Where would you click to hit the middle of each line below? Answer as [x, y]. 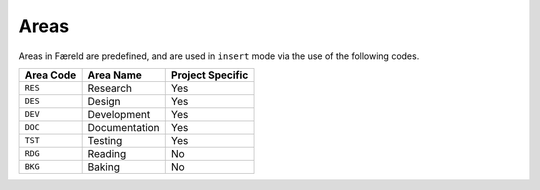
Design [104, 101]
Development [119, 114]
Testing [105, 140]
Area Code [50, 75]
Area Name [114, 75]
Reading [107, 153]
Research [109, 88]
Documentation [123, 127]
